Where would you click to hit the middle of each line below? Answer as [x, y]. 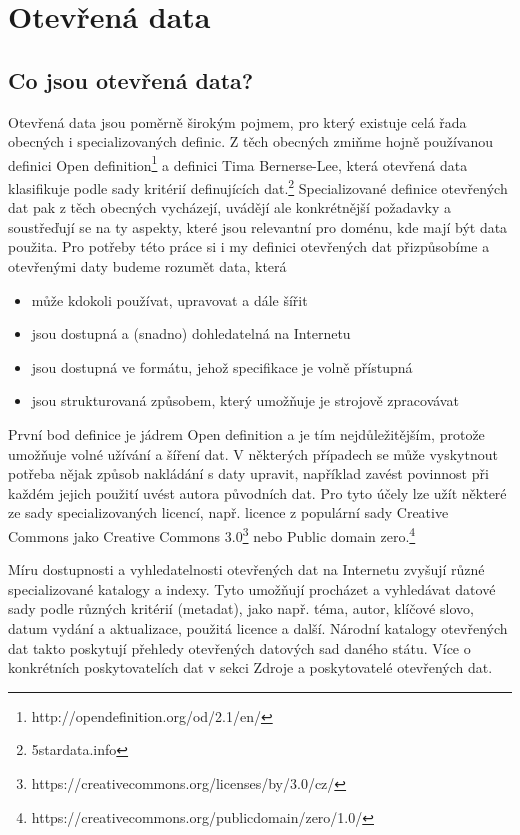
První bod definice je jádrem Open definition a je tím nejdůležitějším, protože [246, 434]
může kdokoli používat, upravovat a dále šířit [169, 299]
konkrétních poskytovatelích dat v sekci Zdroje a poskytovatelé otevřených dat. [250, 667]
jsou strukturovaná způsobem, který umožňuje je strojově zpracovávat [245, 400]
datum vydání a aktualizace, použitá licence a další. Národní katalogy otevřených [258, 628]
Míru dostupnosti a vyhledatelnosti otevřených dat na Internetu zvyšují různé [246, 569]
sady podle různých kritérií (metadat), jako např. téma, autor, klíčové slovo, [241, 608]
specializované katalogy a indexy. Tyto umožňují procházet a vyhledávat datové [252, 588]
